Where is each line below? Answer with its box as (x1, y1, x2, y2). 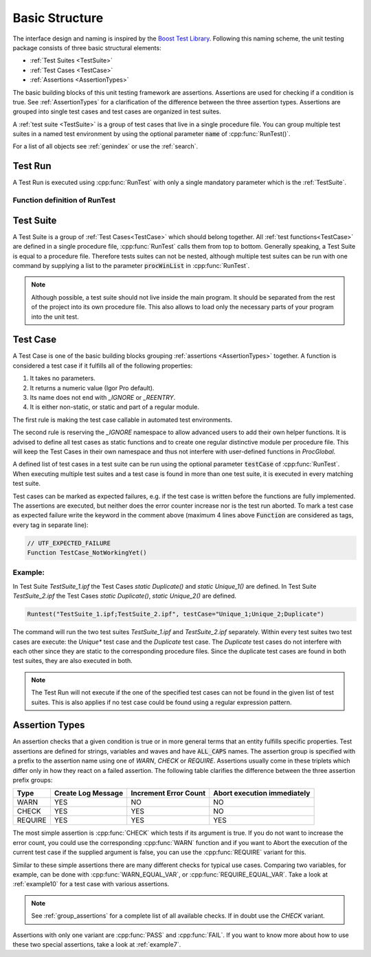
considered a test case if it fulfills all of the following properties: (12, 361, 193, 370)
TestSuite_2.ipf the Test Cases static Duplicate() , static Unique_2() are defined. (12, 592, 237, 600)
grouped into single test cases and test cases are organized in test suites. (12, 107, 221, 116)
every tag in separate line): (12, 521, 89, 529)
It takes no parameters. (30, 374, 95, 383)
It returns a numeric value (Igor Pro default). (30, 383, 155, 392)
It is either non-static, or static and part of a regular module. (30, 403, 199, 412)
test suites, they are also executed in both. (12, 657, 133, 665)
